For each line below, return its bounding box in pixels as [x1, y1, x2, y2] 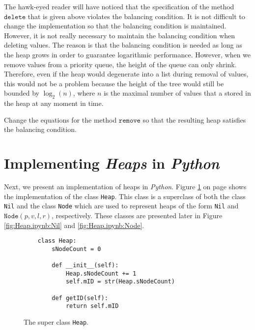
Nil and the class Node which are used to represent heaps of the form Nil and [4, 201, 239, 211]
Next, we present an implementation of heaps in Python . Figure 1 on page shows [4, 181, 247, 192]
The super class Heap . [24, 317, 88, 327]
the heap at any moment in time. [4, 98, 104, 108]
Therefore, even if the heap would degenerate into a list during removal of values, [4, 69, 249, 79]
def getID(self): [52, 294, 108, 302]
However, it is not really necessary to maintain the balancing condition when [4, 30, 235, 40]
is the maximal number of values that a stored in [103, 88, 251, 98]
